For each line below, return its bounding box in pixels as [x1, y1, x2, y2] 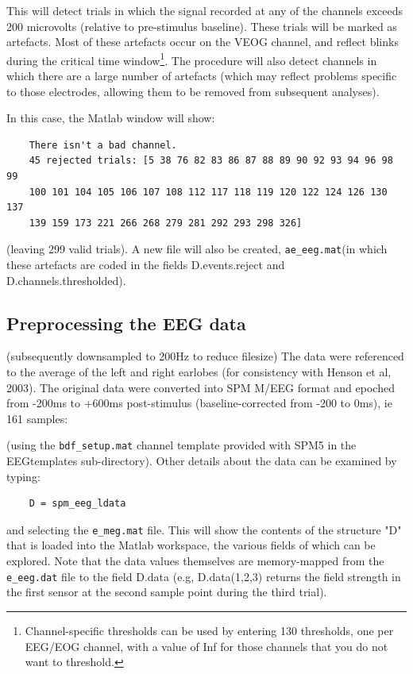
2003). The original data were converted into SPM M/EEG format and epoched [6, 379, 395, 395]
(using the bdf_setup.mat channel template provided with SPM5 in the [6, 437, 357, 453]
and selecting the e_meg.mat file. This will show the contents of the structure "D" [6, 521, 402, 537]
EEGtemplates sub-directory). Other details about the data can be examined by [6, 453, 397, 469]
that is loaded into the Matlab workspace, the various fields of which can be [6, 537, 376, 553]
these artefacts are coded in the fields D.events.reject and [6, 256, 285, 273]
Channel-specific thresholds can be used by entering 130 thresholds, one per [25, 622, 394, 638]
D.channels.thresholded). [6, 272, 126, 288]
